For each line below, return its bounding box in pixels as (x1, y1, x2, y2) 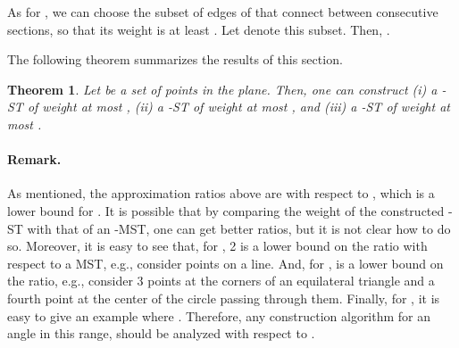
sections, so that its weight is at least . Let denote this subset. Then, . (7, 20, 390, 38)
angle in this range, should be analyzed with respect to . (7, 324, 315, 343)
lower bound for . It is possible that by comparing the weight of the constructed (7, 201, 445, 220)
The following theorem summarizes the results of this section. (7, 50, 343, 69)
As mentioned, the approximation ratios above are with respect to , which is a (7, 184, 435, 203)
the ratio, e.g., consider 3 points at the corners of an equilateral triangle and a (7, 271, 435, 290)
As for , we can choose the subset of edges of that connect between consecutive (7, 3, 438, 21)
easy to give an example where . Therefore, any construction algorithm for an (7, 306, 431, 325)
